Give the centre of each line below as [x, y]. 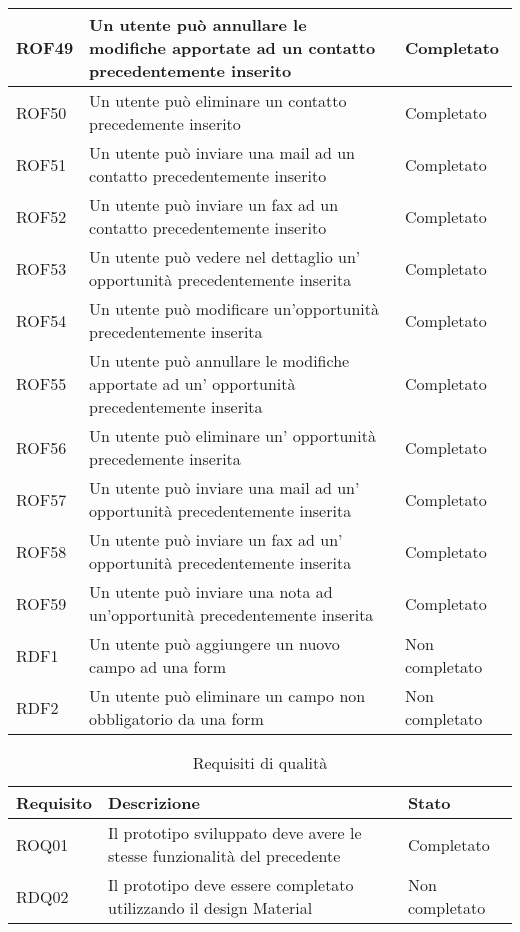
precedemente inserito [165, 123]
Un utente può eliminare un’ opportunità [232, 435]
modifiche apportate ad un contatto [232, 47]
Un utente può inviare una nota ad [211, 591]
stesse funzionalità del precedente [224, 855]
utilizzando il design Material [210, 907]
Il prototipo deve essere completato [231, 884]
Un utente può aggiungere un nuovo [214, 643]
